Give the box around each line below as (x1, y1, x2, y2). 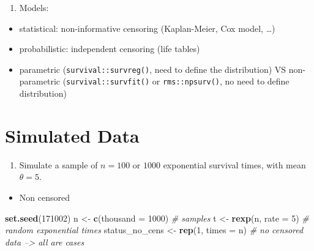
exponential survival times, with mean (163, 158, 306, 171)
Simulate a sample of (19, 158, 98, 171)
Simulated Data (5, 122, 140, 148)
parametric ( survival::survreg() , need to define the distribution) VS (19, 62, 286, 75)
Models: (19, 1, 49, 13)
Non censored (19, 191, 70, 203)
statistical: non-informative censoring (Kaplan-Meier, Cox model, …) (19, 21, 275, 34)
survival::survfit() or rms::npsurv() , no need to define (66, 75, 290, 88)
